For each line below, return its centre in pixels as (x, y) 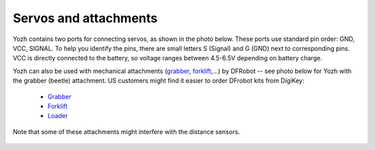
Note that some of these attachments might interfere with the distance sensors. (126, 131)
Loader (58, 116)
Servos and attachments (85, 18)
